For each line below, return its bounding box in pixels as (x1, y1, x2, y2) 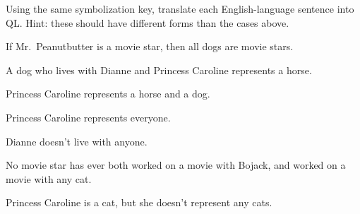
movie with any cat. (6, 171, 92, 186)
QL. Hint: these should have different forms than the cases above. (6, 15, 289, 30)
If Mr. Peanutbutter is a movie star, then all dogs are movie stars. (6, 39, 294, 54)
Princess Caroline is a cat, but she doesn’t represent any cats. (6, 195, 272, 210)
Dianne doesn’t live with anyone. (6, 133, 148, 148)
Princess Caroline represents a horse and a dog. (6, 86, 210, 101)
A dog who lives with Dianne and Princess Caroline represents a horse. (6, 62, 312, 77)
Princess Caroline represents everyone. (6, 109, 171, 124)
